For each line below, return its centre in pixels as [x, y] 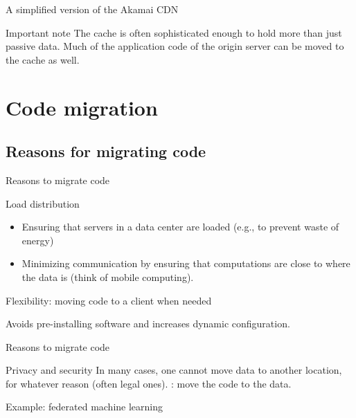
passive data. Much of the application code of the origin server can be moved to [175, 46]
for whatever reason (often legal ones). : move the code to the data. [149, 383]
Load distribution [43, 203]
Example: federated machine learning [84, 407]
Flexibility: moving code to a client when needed [109, 300]
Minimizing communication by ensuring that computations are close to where [186, 263]
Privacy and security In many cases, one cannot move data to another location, [174, 370]
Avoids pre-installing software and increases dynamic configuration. [148, 324]
